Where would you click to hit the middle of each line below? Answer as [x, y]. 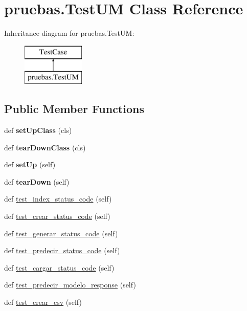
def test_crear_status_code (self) [57, 216]
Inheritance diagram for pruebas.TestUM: [69, 33]
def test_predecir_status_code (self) [62, 250]
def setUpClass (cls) [38, 130]
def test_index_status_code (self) [58, 199]
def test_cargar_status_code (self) [59, 267]
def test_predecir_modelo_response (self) [70, 285]
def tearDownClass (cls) [45, 147]
